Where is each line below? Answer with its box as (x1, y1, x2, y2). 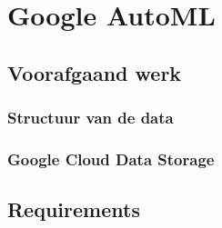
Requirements (7, 195, 140, 223)
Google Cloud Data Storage (7, 147, 215, 170)
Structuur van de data (7, 106, 174, 129)
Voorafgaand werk (7, 58, 182, 86)
